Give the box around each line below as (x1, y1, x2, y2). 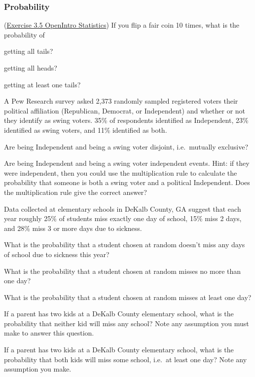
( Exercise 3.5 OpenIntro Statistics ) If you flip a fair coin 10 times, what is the (4, 20, 240, 30)
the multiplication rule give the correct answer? (4, 187, 147, 197)
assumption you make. (4, 364, 72, 374)
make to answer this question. (4, 328, 94, 338)
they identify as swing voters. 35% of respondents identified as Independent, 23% (4, 115, 249, 125)
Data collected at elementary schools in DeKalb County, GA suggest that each (4, 203, 241, 214)
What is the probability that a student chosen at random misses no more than (4, 265, 241, 276)
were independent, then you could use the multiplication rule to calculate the (4, 167, 237, 178)
